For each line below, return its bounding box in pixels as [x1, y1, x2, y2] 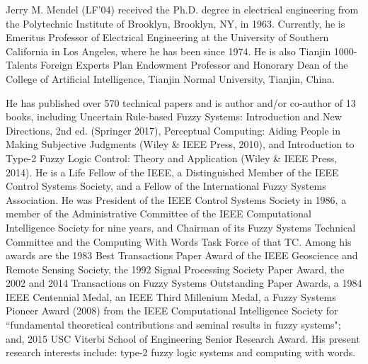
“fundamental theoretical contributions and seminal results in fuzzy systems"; [6, 317, 341, 332]
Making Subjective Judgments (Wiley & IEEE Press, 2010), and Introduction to [6, 137, 355, 152]
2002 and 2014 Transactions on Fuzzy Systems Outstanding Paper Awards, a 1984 [6, 275, 362, 290]
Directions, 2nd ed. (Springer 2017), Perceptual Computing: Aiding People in [6, 123, 340, 137]
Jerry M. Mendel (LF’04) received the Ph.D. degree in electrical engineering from [6, 2, 359, 16]
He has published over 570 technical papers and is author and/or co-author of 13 [6, 95, 356, 110]
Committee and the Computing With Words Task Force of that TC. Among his [6, 234, 352, 249]
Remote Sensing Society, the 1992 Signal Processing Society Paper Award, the [6, 261, 345, 276]
